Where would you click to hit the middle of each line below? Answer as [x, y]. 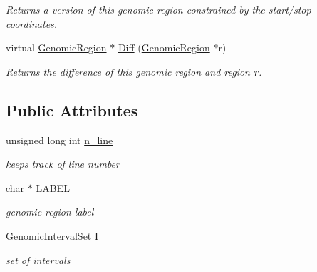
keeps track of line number [63, 164]
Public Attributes [72, 110]
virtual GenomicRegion [56, 47]
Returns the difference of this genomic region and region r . [134, 71]
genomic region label [50, 212]
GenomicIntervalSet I [52, 235]
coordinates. [32, 23]
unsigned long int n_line [59, 140]
